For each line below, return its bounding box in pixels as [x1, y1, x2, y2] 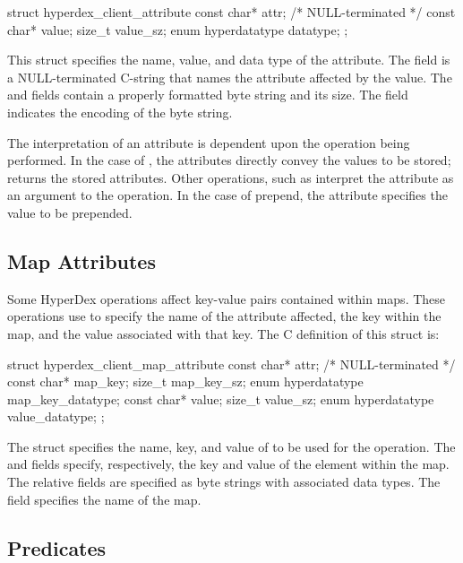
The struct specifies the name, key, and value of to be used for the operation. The [7, 437, 456, 455]
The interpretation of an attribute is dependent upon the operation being [7, 133, 410, 152]
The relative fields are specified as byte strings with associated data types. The [7, 472, 441, 491]
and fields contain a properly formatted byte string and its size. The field [7, 85, 408, 104]
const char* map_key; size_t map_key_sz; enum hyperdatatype [7, 372, 364, 391]
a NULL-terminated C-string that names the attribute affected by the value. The [7, 67, 452, 86]
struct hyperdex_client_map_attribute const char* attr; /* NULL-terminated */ [7, 354, 456, 373]
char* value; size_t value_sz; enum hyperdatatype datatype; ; [7, 20, 348, 39]
